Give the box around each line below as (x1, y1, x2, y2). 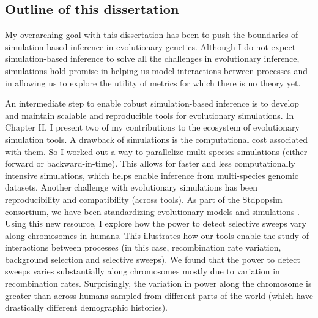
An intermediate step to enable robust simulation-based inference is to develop (5, 97, 300, 110)
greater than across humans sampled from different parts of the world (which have (5, 289, 313, 301)
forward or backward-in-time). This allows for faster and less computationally (5, 157, 295, 170)
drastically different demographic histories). (5, 301, 168, 314)
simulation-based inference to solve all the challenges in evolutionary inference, (5, 52, 300, 65)
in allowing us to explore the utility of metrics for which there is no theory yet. (5, 76, 301, 89)
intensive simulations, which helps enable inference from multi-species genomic (5, 168, 299, 181)
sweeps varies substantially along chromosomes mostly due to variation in (5, 265, 280, 278)
